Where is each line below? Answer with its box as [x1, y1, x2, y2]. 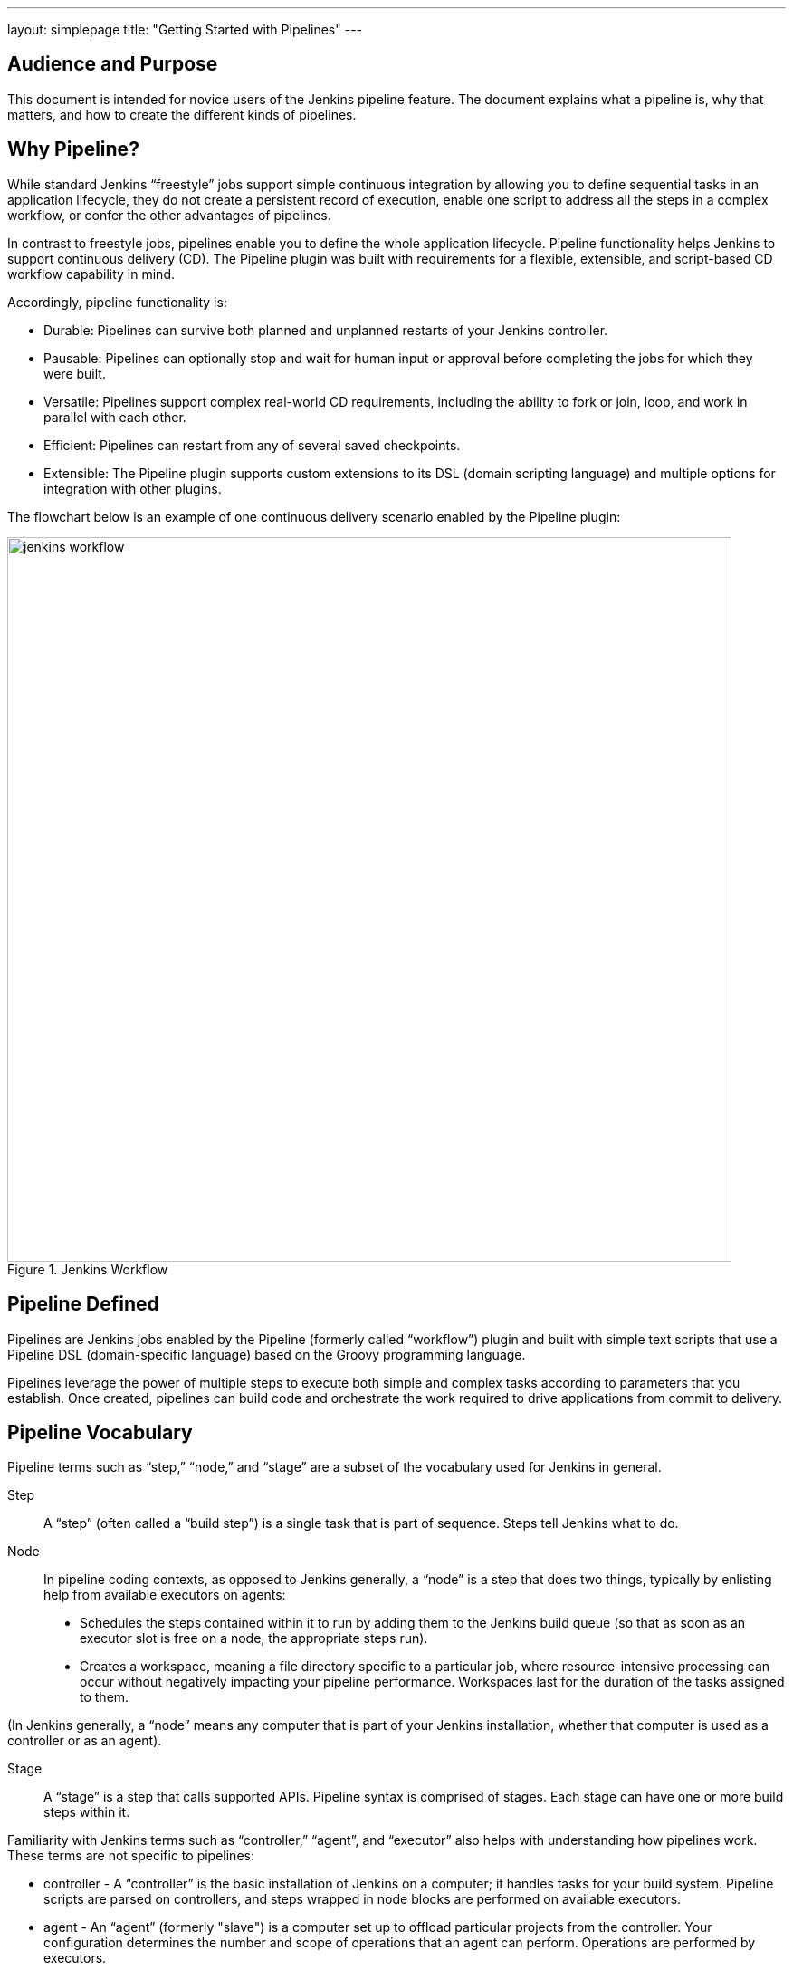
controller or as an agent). [7, 1733, 162, 1749]
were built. [43, 365, 106, 381]
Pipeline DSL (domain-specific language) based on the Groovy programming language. [7, 1346, 526, 1362]
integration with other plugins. [43, 480, 222, 496]
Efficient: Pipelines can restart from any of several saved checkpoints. [43, 437, 461, 453]
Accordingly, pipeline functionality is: [7, 293, 227, 310]
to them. [80, 1689, 129, 1706]
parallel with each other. [43, 408, 186, 425]
